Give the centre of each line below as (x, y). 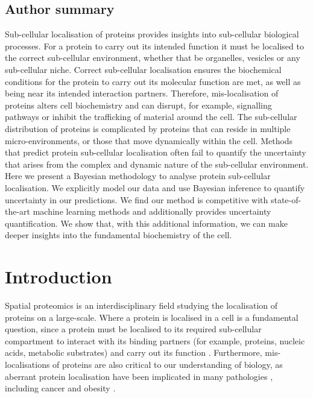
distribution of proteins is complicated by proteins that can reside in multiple (148, 128)
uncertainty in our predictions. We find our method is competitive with (137, 199)
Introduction (58, 276)
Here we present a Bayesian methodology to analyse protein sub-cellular (138, 176)
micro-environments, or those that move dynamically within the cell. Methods (149, 140)
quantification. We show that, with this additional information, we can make (146, 223)
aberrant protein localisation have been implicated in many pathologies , (139, 376)
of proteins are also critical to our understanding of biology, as (168, 364)
